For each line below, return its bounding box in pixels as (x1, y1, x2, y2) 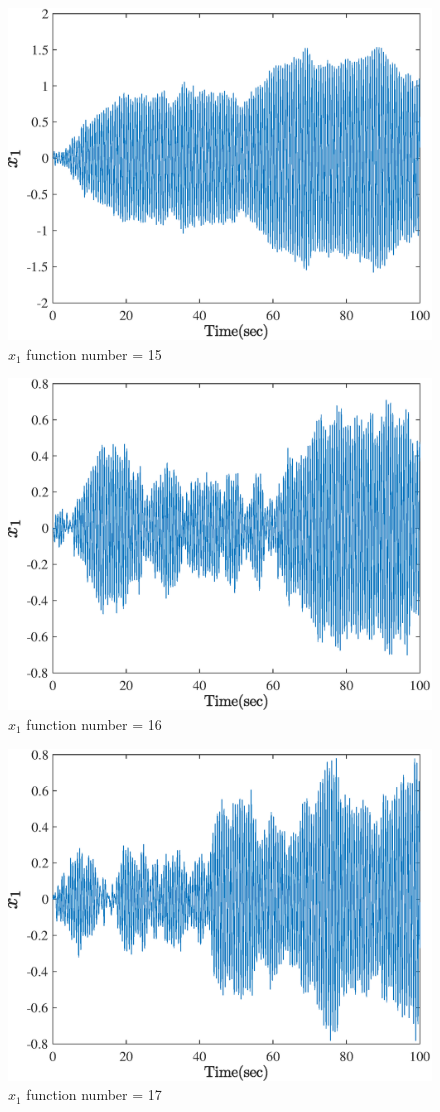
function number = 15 (26, 343, 162, 364)
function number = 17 (26, 1084, 162, 1105)
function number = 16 (26, 713, 162, 734)
